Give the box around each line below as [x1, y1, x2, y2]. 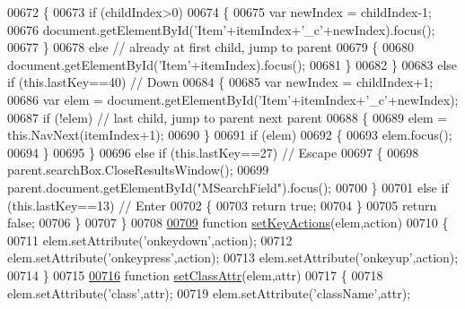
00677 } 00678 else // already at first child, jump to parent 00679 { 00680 [7, 38, 414, 56]
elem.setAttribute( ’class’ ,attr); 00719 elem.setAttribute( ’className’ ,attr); [7, 283, 411, 302]
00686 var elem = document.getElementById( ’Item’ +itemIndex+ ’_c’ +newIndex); [7, 90, 459, 108]
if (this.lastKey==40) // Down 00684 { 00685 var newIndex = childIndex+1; [7, 73, 434, 91]
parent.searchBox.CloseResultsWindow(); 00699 [7, 160, 269, 179]
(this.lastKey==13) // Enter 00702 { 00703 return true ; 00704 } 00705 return [7, 195, 437, 214]
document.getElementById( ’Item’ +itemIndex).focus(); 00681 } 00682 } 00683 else [7, 55, 458, 73]
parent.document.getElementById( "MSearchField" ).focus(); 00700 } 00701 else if [7, 177, 449, 196]
